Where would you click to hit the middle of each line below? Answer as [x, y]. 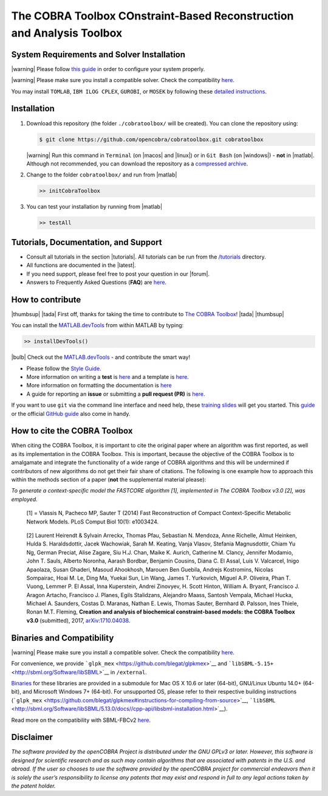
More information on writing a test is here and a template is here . [108, 376]
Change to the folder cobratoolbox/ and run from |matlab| [102, 175]
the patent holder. [33, 786]
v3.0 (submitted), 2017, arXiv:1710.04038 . [78, 620]
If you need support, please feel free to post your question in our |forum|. [118, 274]
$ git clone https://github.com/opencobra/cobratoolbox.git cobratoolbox [151, 139]
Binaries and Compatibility [63, 638]
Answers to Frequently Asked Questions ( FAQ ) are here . [97, 282]
